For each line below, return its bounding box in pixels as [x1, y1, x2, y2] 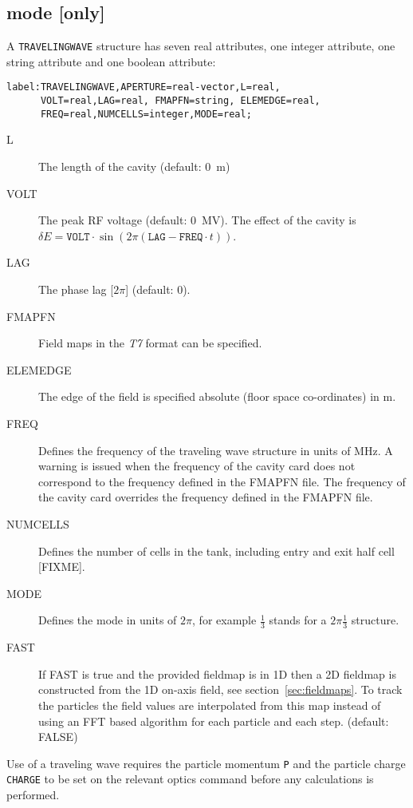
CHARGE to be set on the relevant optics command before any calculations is [6, 770, 374, 787]
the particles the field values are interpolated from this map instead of [38, 696, 381, 713]
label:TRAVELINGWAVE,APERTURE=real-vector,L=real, [6, 81, 281, 93]
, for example [192, 612, 257, 628]
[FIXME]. [38, 558, 85, 575]
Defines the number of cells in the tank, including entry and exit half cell [38, 542, 395, 559]
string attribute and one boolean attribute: [6, 53, 216, 69]
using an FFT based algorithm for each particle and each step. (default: [38, 712, 389, 729]
